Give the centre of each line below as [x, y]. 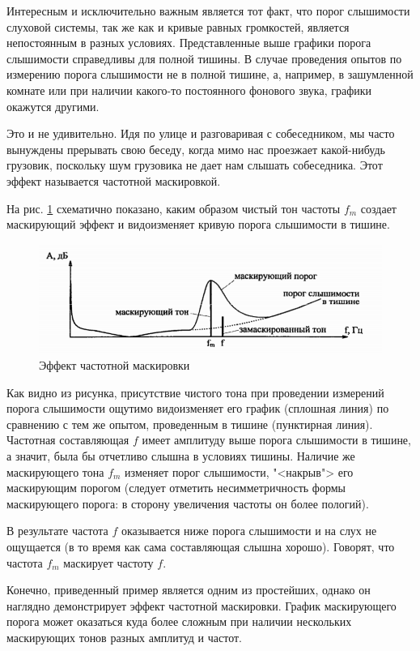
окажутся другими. [53, 106]
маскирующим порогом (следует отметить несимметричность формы [176, 488]
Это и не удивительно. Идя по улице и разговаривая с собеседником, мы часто [201, 133]
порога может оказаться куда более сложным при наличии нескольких [179, 621]
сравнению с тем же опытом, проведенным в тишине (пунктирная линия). [190, 424]
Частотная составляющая [68, 440]
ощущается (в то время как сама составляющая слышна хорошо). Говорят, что [201, 546]
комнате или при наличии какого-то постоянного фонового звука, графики [189, 90]
